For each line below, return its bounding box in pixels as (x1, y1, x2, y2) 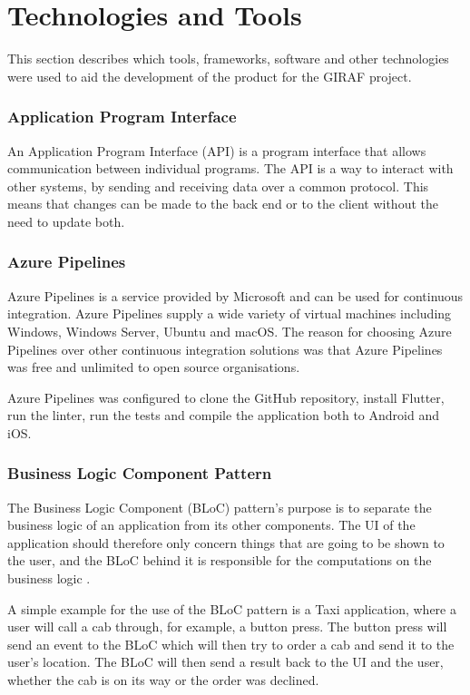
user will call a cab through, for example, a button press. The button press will (7, 617, 447, 636)
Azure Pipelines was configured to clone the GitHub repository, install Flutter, (7, 387, 445, 406)
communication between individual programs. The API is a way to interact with (7, 159, 454, 178)
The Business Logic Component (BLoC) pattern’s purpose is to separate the (7, 497, 432, 516)
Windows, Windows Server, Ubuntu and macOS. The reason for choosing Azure (7, 321, 452, 340)
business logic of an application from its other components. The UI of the (7, 515, 416, 534)
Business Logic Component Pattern (7, 462, 272, 485)
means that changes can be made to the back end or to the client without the (7, 194, 438, 213)
